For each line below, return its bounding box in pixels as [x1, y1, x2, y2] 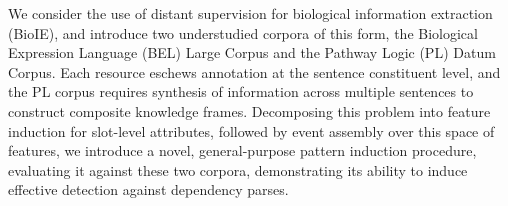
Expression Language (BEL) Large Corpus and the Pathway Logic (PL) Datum [8, 42, 496, 63]
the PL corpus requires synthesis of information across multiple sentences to [8, 81, 474, 102]
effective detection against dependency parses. [8, 179, 289, 200]
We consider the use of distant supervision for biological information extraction [8, 3, 493, 23]
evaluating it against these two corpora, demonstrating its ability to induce [8, 159, 468, 180]
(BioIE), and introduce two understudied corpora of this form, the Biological [8, 22, 478, 43]
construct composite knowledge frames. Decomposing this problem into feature [8, 100, 491, 121]
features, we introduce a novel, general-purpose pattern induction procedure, [8, 140, 477, 161]
